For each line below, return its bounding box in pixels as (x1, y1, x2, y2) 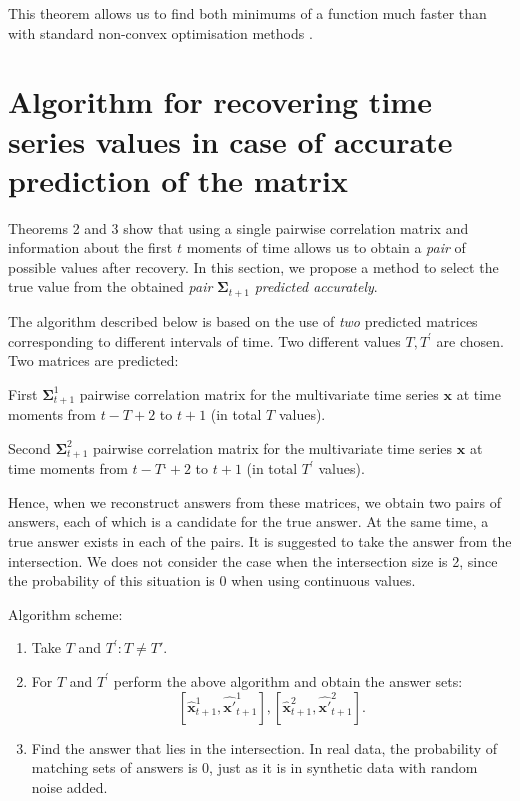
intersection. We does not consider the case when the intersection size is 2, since (8, 550, 498, 571)
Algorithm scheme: (8, 603, 123, 624)
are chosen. (436, 330, 504, 351)
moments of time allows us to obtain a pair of (186, 237, 466, 258)
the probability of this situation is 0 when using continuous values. (8, 570, 416, 591)
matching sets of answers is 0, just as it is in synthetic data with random (31, 757, 478, 778)
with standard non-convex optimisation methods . (8, 22, 313, 43)
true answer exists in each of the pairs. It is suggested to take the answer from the (8, 530, 512, 551)
